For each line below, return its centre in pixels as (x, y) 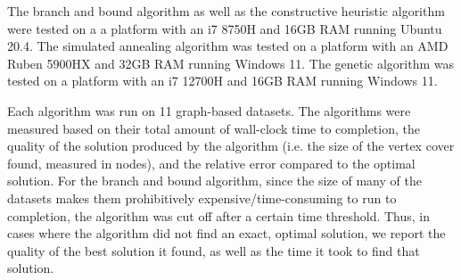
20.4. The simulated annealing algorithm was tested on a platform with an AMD (228, 46)
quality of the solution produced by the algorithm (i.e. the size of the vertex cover (231, 146)
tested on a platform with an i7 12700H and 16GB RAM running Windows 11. (222, 81)
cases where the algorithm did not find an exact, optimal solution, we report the (226, 233)
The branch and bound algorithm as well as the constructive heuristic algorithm (226, 11)
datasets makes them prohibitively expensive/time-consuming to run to (202, 198)
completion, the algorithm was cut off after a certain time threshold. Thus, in (219, 215)
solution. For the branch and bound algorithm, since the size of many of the (214, 181)
